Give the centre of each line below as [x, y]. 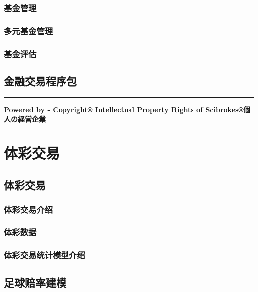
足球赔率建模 [35, 282]
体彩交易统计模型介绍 [45, 255]
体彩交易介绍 [29, 209]
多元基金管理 [29, 31]
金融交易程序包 [40, 81]
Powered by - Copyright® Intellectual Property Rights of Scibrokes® [124, 109]
